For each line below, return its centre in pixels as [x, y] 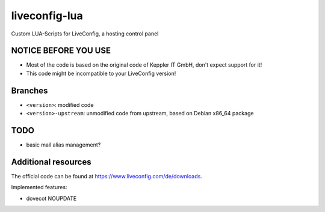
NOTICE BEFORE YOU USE [61, 51]
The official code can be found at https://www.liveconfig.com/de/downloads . [107, 176]
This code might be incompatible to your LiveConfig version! [101, 73]
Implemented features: [39, 187]
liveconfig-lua [47, 16]
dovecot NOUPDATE [51, 198]
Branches [29, 90]
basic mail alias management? [63, 145]
